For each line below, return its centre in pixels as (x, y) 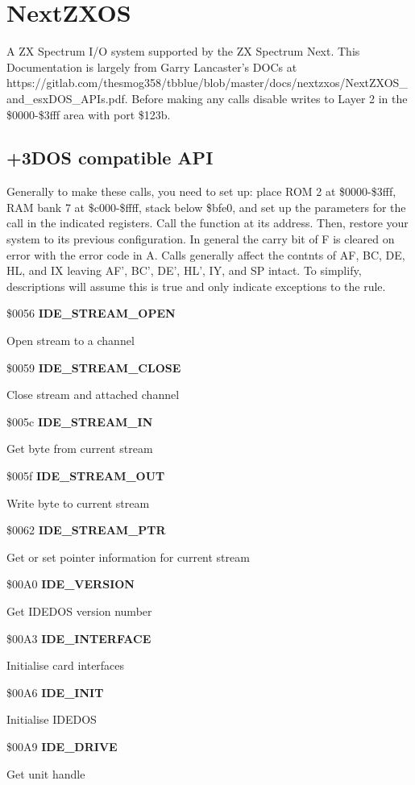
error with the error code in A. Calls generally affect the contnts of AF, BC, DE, (206, 254)
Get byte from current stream (80, 449)
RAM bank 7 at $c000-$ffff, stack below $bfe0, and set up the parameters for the (206, 207)
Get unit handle (46, 773)
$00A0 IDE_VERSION (71, 584)
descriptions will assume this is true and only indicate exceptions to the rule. (196, 286)
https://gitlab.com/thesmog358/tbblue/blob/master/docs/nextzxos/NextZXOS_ (207, 83)
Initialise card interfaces (66, 665)
